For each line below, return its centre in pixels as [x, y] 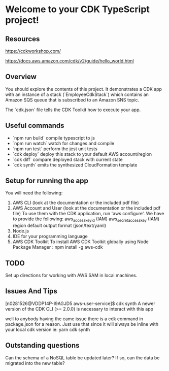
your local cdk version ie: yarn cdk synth [48, 329]
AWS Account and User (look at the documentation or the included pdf [87, 208]
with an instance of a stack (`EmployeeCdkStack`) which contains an [77, 94]
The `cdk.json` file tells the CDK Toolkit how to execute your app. [73, 110]
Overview [21, 77]
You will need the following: [34, 193]
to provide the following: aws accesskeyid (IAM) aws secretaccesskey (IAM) [86, 220]
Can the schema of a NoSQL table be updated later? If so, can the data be [82, 358]
